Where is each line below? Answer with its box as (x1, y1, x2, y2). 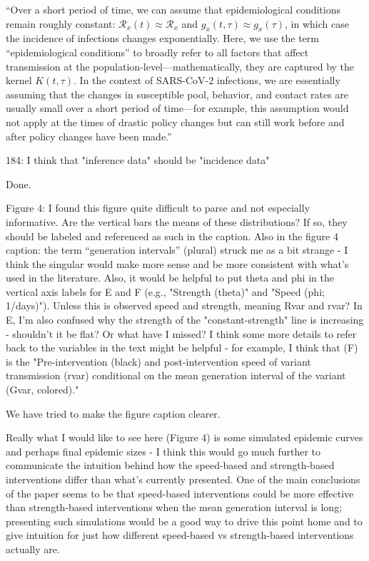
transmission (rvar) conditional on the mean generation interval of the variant (6, 368, 346, 383)
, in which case (284, 16, 349, 31)
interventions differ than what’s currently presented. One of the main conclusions (6, 472, 360, 487)
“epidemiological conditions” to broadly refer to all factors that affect (6, 44, 309, 59)
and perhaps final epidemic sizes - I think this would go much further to (6, 443, 321, 458)
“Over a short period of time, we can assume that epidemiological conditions (6, 2, 341, 16)
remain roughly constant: (6, 16, 116, 31)
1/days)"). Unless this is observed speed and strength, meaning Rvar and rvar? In (6, 298, 363, 313)
